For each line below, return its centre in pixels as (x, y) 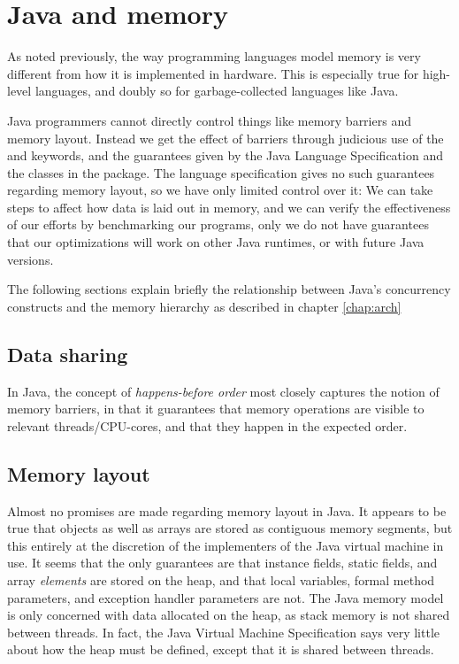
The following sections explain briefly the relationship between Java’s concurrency (229, 289)
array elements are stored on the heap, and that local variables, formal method (221, 580)
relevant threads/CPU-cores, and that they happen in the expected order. (207, 425)
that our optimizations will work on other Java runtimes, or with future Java (216, 242)
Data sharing (68, 354)
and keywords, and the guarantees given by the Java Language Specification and (225, 155)
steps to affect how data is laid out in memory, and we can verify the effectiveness (229, 207)
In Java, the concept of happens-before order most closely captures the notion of (223, 391)
